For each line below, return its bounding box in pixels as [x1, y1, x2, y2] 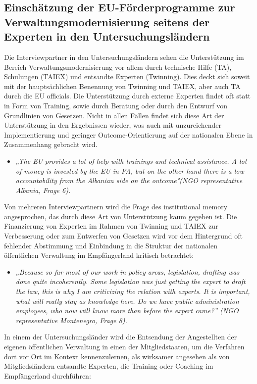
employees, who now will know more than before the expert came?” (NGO [15, 305, 239, 316]
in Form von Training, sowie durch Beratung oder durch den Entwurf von [4, 100, 227, 110]
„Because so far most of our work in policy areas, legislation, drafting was [15, 266, 240, 277]
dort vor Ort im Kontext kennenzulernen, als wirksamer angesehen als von [4, 351, 230, 361]
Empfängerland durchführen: [4, 370, 91, 381]
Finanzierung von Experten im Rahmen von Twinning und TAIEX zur [4, 221, 218, 231]
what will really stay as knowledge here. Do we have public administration [15, 295, 239, 306]
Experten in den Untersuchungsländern [4, 29, 210, 44]
